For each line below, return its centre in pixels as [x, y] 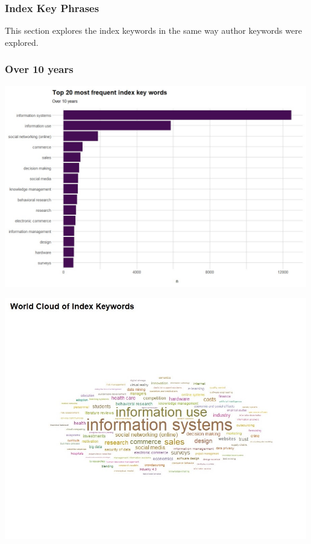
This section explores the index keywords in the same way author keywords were [153, 30]
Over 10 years [39, 69]
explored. [22, 42]
